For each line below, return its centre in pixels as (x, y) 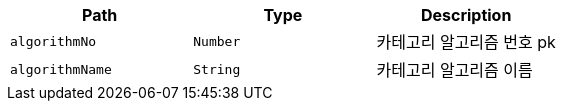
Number (217, 41)
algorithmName (61, 69)
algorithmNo (53, 41)
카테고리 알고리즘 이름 (454, 70)
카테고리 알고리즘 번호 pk (466, 42)
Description (466, 15)
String (217, 69)
